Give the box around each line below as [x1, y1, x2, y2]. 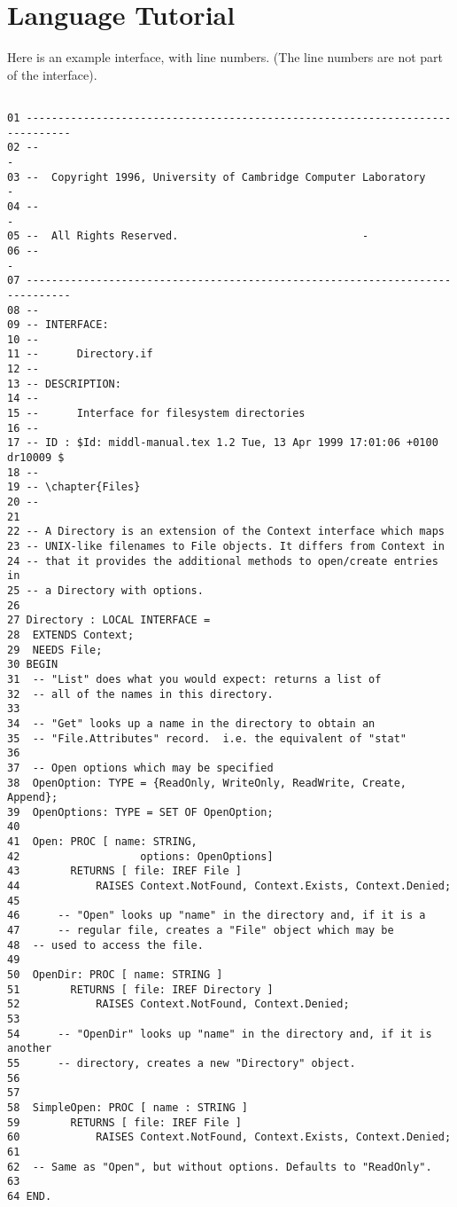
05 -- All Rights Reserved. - [7, 230, 369, 243]
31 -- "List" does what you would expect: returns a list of [7, 672, 382, 686]
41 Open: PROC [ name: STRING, [7, 835, 198, 849]
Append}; [7, 791, 58, 804]
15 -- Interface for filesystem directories [7, 407, 306, 420]
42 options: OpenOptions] [7, 850, 274, 863]
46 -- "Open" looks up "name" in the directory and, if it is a [7, 909, 426, 922]
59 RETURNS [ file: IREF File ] [7, 1116, 242, 1129]
